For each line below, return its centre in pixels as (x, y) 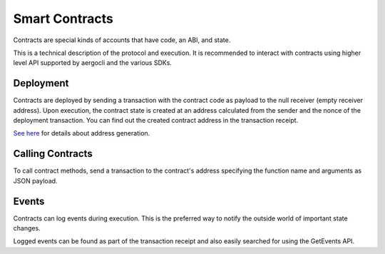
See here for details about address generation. (82, 133)
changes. (27, 228)
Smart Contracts (63, 19)
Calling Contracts (53, 154)
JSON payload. (35, 181)
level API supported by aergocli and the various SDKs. (93, 63)
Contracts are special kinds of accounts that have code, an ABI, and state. (122, 40)
